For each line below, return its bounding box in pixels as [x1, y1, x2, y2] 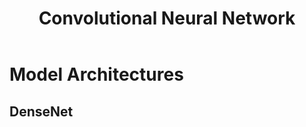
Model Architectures [9, 63, 184, 86]
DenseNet [9, 103, 74, 120]
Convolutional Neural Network [38, 7, 296, 30]
